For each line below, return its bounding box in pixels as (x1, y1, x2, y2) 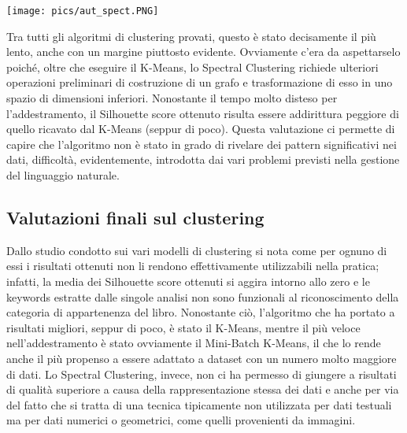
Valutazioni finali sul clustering (6, 205, 265, 229)
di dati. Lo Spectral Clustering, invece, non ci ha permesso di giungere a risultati (6, 365, 397, 382)
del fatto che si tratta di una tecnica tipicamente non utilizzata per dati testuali (6, 396, 392, 413)
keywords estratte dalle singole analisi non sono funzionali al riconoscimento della (6, 288, 399, 305)
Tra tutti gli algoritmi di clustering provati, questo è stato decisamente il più (6, 28, 376, 44)
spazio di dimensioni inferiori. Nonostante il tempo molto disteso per (6, 90, 338, 106)
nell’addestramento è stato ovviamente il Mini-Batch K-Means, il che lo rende (6, 335, 381, 351)
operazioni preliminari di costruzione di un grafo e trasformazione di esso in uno (6, 74, 393, 91)
